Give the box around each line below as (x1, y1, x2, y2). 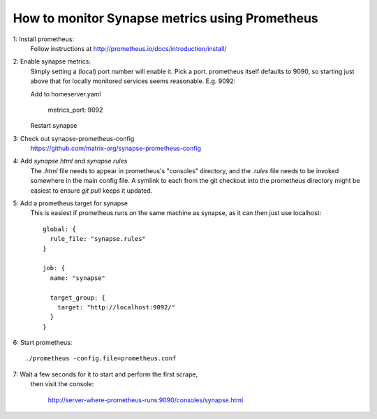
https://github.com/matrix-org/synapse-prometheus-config (30, 144, 202, 153)
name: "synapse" (50, 274, 106, 282)
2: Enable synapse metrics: (13, 57, 91, 66)
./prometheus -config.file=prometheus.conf (25, 355, 177, 362)
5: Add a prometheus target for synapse (13, 199, 128, 207)
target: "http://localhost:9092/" (57, 303, 176, 311)
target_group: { (50, 293, 106, 302)
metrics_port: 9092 (47, 105, 103, 114)
